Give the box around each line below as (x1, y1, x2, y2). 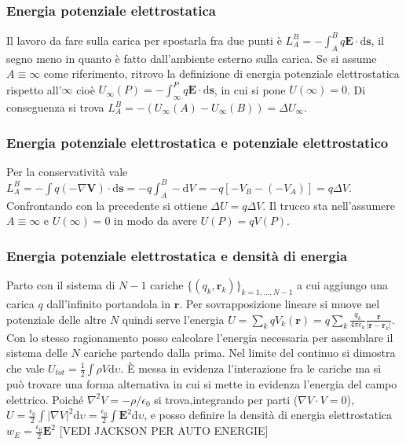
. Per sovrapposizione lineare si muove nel (179, 295, 380, 311)
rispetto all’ (6, 81, 62, 97)
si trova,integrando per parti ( (154, 391, 298, 407)
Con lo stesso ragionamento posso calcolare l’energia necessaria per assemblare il (6, 329, 393, 345)
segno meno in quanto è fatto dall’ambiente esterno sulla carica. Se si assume (6, 50, 377, 66)
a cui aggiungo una (297, 277, 388, 293)
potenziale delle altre (6, 311, 107, 327)
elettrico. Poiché (6, 391, 84, 407)
